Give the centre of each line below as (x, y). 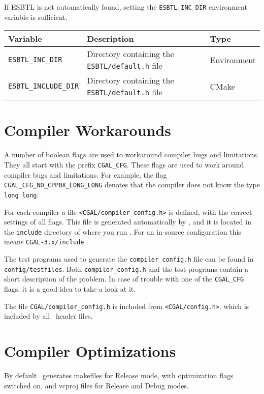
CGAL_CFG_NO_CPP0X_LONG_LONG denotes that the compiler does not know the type (132, 185)
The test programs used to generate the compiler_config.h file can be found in (129, 259)
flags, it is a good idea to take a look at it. (70, 289)
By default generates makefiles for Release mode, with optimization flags (119, 375)
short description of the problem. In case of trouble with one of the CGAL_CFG (124, 279)
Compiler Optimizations (90, 351)
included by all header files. (48, 316)
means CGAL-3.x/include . (45, 242)
